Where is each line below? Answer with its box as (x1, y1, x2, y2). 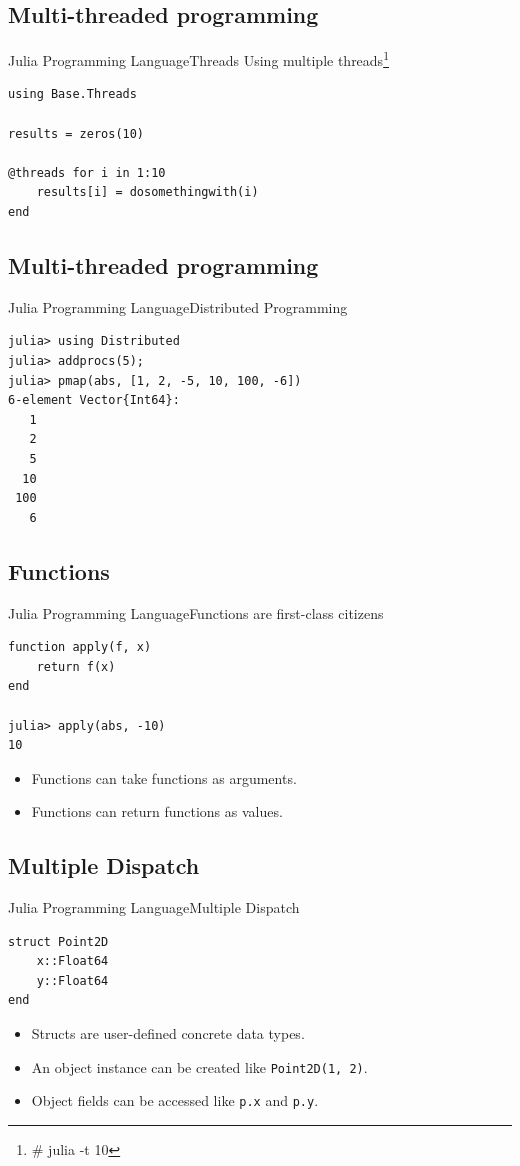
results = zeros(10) (8, 126, 145, 141)
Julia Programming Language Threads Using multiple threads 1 (8, 47, 389, 70)
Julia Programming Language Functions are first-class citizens (8, 602, 384, 623)
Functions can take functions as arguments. (31, 767, 297, 788)
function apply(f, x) (8, 640, 152, 655)
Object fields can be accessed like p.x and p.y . (31, 1090, 319, 1111)
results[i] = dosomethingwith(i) (36, 185, 259, 200)
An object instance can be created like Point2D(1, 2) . (31, 1056, 368, 1077)
